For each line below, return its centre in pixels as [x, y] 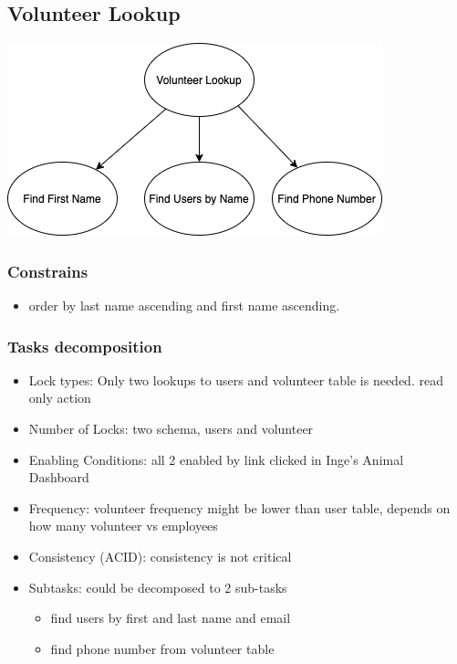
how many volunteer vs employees [123, 526]
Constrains [48, 271]
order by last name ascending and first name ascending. [184, 306]
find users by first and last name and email [171, 618]
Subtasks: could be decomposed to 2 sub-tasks [158, 587]
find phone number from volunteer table [162, 648]
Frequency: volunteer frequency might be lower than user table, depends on [239, 507]
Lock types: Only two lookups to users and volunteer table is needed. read [236, 379]
